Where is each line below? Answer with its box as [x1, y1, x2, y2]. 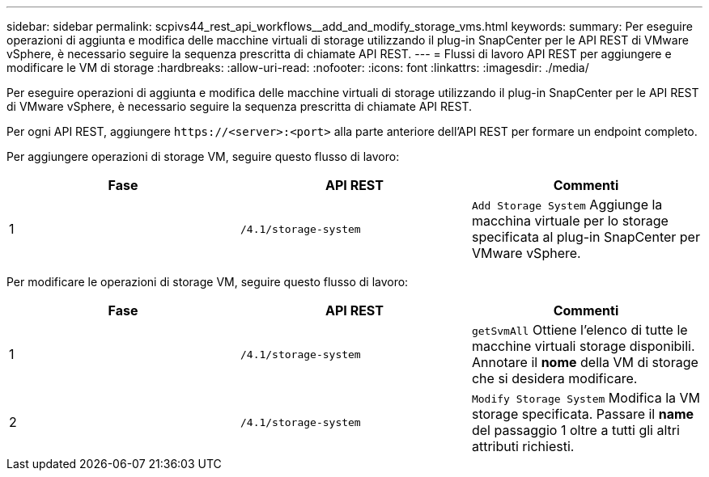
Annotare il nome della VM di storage [471, 354, 698, 370]
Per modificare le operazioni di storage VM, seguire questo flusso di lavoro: [6, 275, 409, 289]
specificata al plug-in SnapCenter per [471, 229, 700, 245]
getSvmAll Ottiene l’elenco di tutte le [471, 322, 688, 338]
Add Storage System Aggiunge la [471, 196, 663, 213]
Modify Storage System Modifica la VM [471, 390, 700, 406]
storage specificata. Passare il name [471, 406, 694, 422]
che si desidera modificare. [471, 370, 638, 386]
